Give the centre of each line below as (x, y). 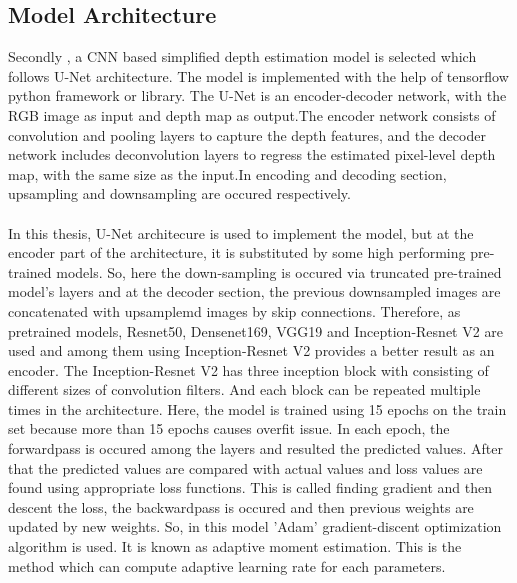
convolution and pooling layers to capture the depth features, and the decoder (247, 134)
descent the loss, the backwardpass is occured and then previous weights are (241, 506)
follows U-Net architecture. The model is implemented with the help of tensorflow (258, 75)
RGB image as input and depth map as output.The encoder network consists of (252, 114)
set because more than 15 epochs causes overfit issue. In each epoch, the (229, 428)
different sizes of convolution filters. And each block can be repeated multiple (244, 389)
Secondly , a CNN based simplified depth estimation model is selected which (242, 56)
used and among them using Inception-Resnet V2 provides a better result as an (251, 350)
